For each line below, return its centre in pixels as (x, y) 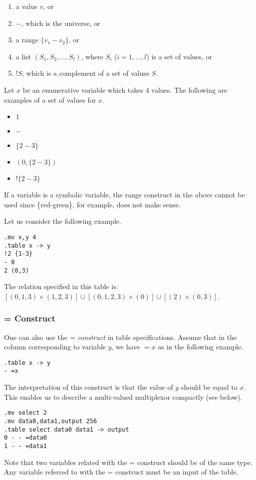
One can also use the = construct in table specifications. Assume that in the (121, 337)
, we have (126, 347)
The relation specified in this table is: (61, 286)
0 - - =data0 (25, 438)
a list (23, 56)
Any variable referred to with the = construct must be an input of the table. (121, 472)
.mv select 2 (25, 413)
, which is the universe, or (61, 23)
